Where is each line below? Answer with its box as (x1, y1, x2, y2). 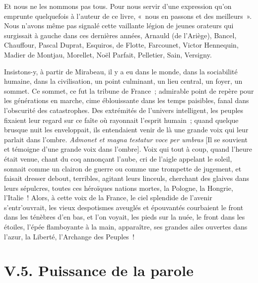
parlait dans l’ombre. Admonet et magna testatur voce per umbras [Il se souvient (4, 134, 248, 144)
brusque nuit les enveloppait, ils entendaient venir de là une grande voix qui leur (4, 124, 249, 135)
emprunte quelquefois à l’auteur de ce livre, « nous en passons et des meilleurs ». (4, 10, 252, 21)
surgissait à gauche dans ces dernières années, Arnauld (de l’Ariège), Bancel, (4, 30, 237, 40)
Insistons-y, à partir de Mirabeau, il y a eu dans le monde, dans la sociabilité (4, 66, 238, 76)
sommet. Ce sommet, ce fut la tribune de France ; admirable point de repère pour (4, 85, 254, 96)
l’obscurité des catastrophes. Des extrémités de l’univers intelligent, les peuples (4, 105, 244, 115)
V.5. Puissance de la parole (4, 260, 193, 281)
